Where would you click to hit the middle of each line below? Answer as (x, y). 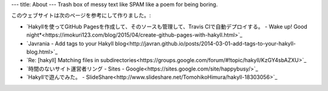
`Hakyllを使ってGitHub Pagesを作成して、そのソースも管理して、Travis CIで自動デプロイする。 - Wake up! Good (167, 27)
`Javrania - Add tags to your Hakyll (70, 43)
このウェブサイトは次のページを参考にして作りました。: (81, 16)
